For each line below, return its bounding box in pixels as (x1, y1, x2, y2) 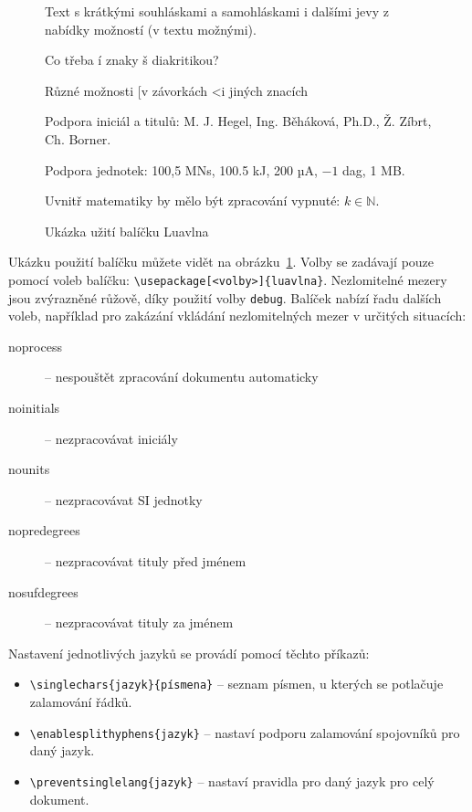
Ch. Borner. (45, 129, 111, 148)
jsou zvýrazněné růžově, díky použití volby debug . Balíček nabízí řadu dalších (8, 288, 442, 307)
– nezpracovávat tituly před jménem (45, 552, 246, 570)
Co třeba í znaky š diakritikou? (45, 50, 219, 69)
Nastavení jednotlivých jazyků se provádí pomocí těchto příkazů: (8, 643, 370, 662)
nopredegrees (8, 521, 80, 540)
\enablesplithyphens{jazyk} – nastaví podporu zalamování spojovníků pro (29, 722, 460, 742)
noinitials (8, 398, 60, 417)
